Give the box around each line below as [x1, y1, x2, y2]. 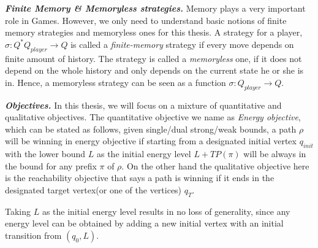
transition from [5, 228, 62, 241]
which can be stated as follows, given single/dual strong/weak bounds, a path [5, 122, 297, 135]
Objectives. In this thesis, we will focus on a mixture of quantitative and [5, 98, 282, 111]
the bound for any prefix [5, 159, 97, 172]
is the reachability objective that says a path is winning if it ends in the [5, 171, 274, 184]
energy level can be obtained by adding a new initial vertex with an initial [5, 217, 284, 230]
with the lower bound [5, 147, 86, 160]
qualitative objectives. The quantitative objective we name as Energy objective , [5, 110, 301, 123]
